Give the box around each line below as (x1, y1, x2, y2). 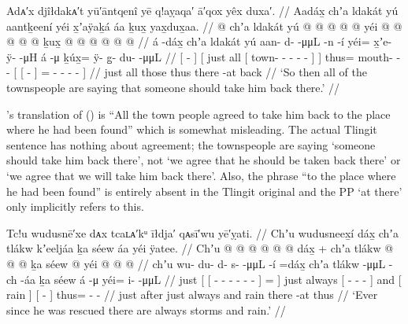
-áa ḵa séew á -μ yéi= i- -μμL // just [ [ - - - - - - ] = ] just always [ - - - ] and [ (20, 271, 402, 287)
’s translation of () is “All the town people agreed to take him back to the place (6, 105, 391, 122)
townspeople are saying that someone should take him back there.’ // (6, 79, 340, 95)
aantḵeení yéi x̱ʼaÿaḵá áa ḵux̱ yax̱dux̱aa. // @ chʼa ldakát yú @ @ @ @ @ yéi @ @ (6, 17, 402, 34)
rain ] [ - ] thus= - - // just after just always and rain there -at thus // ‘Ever (6, 286, 378, 303)
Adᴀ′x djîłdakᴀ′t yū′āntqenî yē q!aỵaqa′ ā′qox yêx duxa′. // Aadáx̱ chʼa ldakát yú (6, 2, 399, 18)
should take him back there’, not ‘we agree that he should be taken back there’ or (6, 152, 401, 168)
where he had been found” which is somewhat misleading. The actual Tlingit (6, 121, 377, 138)
